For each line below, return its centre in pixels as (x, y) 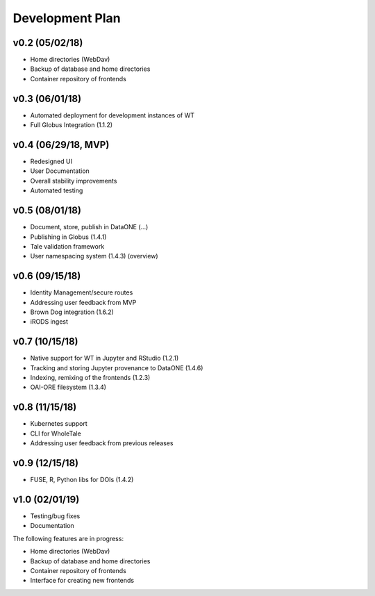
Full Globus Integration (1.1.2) (72, 125)
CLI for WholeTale (56, 433)
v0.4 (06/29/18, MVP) (61, 145)
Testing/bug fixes (55, 516)
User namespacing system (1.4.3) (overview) (94, 256)
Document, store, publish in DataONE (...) (89, 227)
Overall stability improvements (74, 181)
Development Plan (67, 18)
